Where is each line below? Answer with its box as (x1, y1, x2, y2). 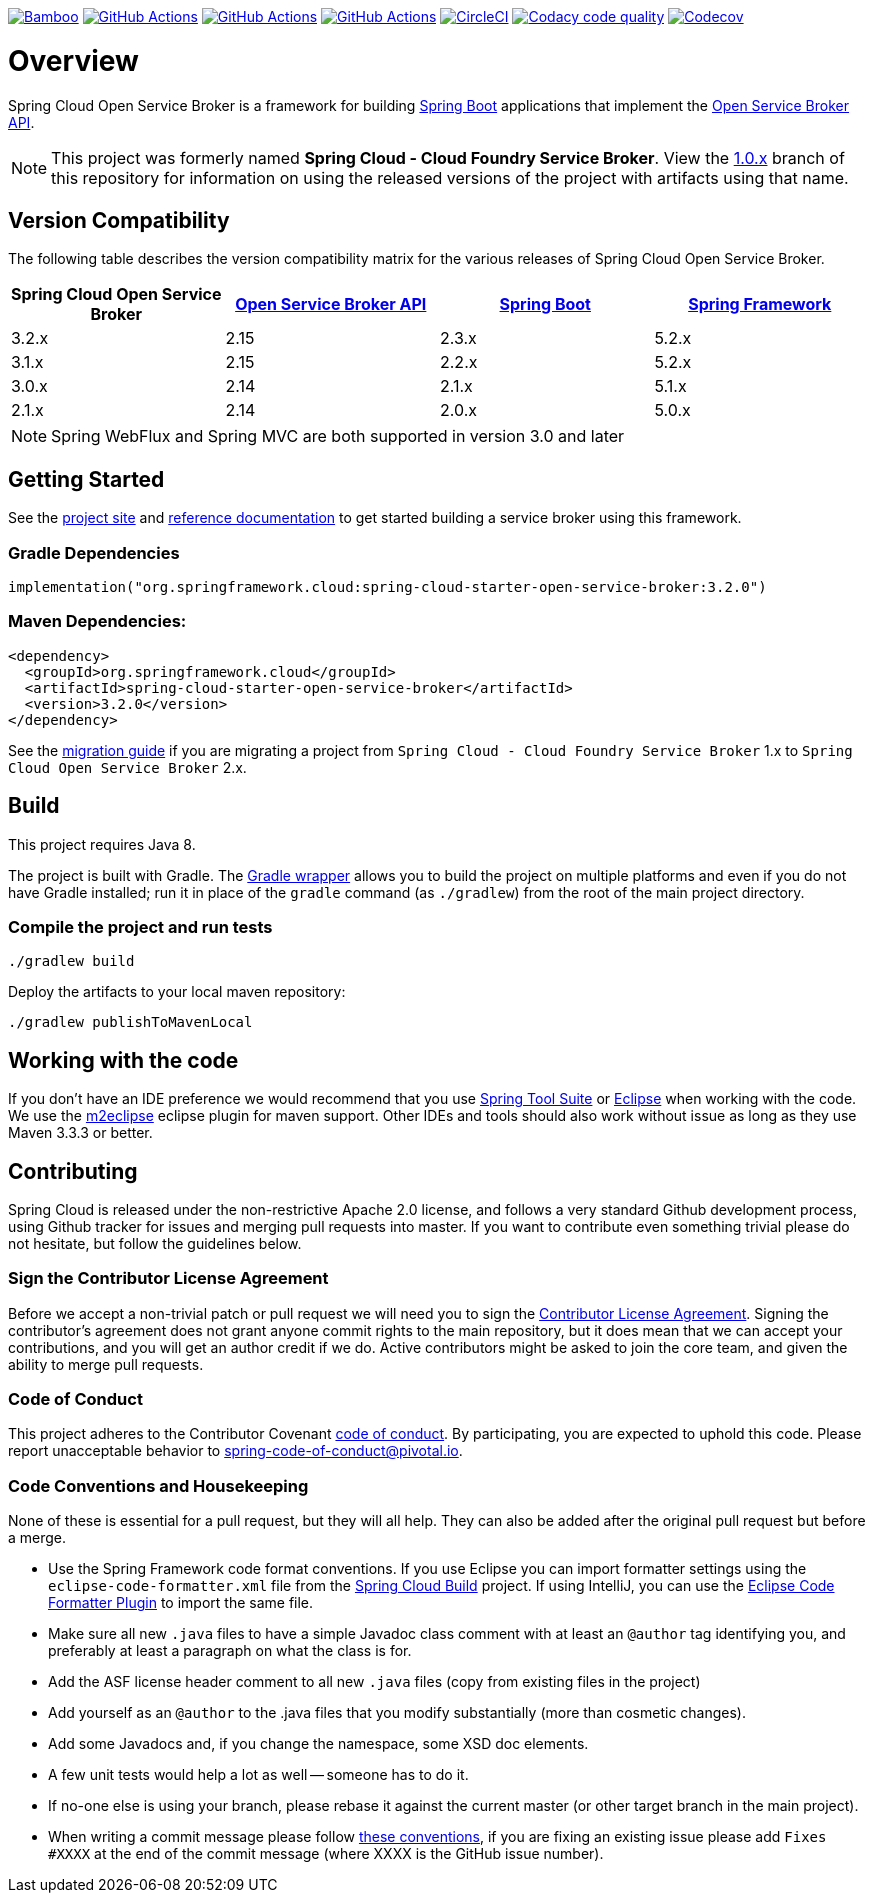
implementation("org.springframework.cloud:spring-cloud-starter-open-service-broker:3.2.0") (8, 578, 767, 595)
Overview (8, 43, 139, 78)
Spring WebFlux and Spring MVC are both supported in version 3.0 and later (51, 426, 625, 447)
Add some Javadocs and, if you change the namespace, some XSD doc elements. (48, 1735, 589, 1753)
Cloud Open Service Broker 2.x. (8, 758, 247, 776)
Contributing (8, 1158, 138, 1184)
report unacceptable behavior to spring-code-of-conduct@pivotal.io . (8, 1442, 463, 1460)
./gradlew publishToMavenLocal (8, 1014, 253, 1031)
